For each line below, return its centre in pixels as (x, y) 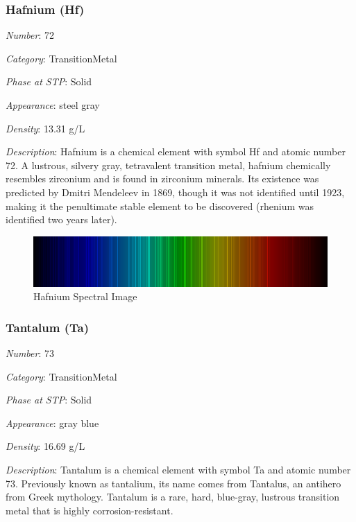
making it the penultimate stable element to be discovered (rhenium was (160, 206)
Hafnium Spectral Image (85, 296)
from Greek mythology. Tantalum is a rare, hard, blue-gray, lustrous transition (173, 497)
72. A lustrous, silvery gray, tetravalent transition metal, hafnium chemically (168, 165)
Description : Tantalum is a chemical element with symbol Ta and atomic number (178, 470)
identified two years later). (61, 219)
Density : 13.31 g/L (45, 128)
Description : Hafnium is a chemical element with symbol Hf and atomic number (176, 151)
